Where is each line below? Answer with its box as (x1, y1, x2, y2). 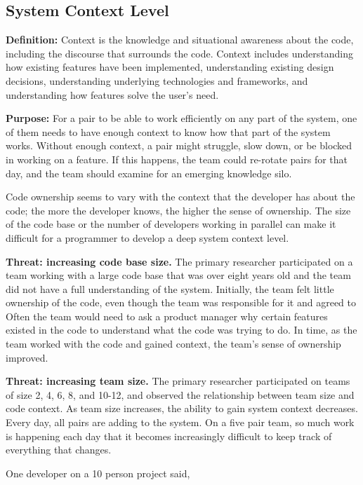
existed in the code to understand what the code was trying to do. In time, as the (6, 322, 357, 337)
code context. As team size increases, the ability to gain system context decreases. (6, 401, 358, 416)
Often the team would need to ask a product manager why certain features (6, 308, 328, 323)
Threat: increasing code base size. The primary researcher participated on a (6, 254, 353, 268)
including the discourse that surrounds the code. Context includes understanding (6, 46, 353, 60)
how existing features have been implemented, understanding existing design (6, 60, 334, 74)
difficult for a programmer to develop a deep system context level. (6, 230, 289, 245)
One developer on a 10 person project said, (6, 465, 190, 480)
